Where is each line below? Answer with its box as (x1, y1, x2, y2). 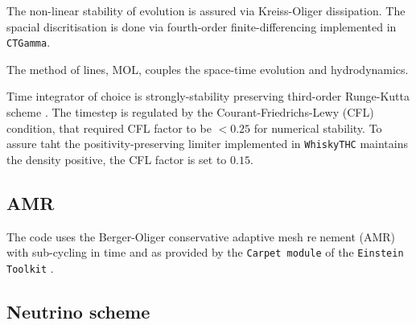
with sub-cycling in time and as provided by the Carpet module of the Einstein (6, 244, 404, 261)
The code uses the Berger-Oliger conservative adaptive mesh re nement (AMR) (6, 228, 396, 245)
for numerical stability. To (253, 119, 382, 136)
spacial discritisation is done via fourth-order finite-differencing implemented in (6, 18, 397, 35)
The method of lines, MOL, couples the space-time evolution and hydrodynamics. (6, 60, 409, 77)
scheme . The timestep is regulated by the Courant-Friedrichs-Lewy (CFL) (6, 104, 374, 121)
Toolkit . (6, 259, 54, 276)
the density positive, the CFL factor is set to (6, 150, 227, 167)
